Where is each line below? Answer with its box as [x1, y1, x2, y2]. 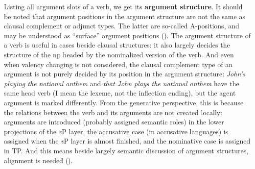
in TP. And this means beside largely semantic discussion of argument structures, [4, 145, 249, 155]
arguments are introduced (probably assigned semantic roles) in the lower [4, 117, 224, 127]
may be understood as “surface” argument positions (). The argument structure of [4, 30, 251, 40]
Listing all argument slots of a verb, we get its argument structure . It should [4, 1, 243, 11]
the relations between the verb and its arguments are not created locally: [4, 107, 223, 117]
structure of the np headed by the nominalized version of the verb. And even [4, 49, 234, 59]
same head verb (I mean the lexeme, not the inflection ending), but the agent [4, 88, 236, 98]
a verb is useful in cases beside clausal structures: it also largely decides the [4, 40, 230, 50]
